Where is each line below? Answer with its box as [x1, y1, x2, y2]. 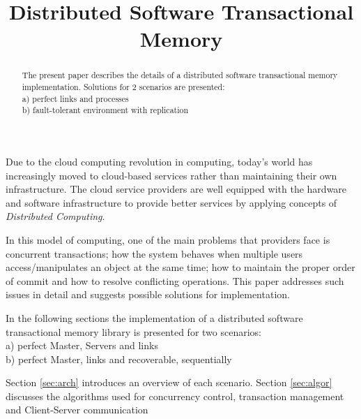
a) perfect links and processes [22, 92, 129, 104]
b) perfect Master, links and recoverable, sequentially [6, 351, 232, 366]
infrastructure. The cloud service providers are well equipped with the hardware [6, 182, 347, 196]
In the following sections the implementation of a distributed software [6, 310, 303, 325]
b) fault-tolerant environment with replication [22, 104, 189, 116]
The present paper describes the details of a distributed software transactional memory [22, 69, 338, 81]
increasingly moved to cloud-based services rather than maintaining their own [6, 168, 337, 182]
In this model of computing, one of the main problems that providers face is [6, 232, 330, 247]
